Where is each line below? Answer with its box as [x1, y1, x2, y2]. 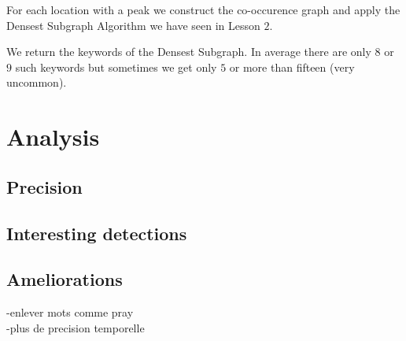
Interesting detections [6, 221, 187, 245]
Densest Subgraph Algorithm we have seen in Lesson [6, 17, 260, 33]
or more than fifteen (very [229, 58, 355, 75]
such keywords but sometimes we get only [15, 58, 217, 75]
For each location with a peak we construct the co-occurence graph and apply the [6, 2, 400, 17]
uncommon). [6, 74, 67, 91]
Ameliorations [6, 267, 123, 291]
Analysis [6, 120, 100, 153]
